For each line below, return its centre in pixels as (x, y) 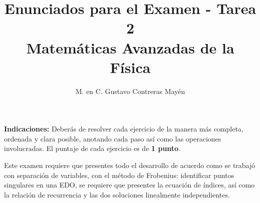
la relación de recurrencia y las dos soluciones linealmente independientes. (117, 194)
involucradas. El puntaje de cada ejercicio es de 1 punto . (92, 148)
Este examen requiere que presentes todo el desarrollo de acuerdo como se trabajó (130, 165)
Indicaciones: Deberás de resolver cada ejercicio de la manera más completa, (124, 129)
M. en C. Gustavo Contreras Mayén (130, 91)
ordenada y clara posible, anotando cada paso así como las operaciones (113, 138)
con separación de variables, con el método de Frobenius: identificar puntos (119, 175)
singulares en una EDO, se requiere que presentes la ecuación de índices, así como (129, 185)
